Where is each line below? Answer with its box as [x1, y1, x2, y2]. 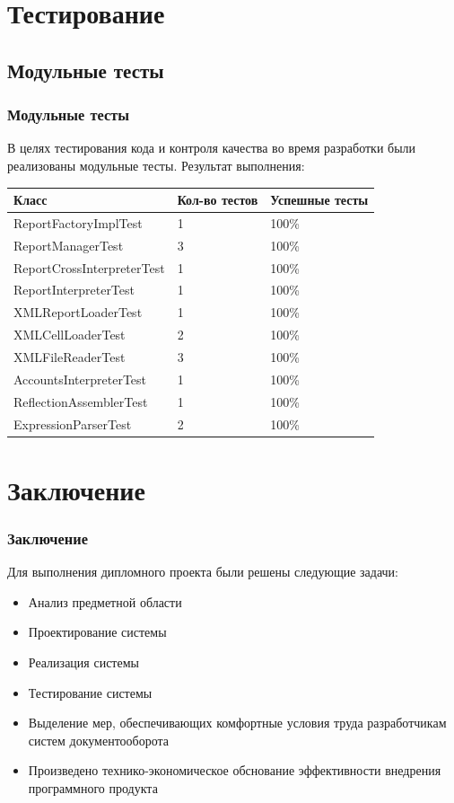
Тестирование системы [28, 683, 153, 702]
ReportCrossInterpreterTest [13, 258, 165, 277]
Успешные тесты [270, 190, 369, 209]
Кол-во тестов [177, 190, 258, 209]
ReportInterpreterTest [13, 280, 135, 299]
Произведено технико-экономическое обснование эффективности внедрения [28, 761, 441, 780]
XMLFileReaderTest [13, 347, 126, 366]
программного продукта [28, 778, 158, 797]
